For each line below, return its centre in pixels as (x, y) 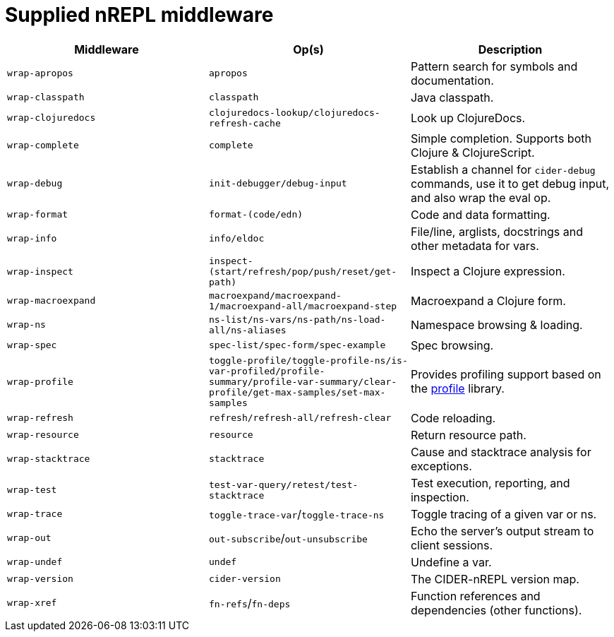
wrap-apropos (40, 73)
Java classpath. (452, 97)
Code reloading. (453, 418)
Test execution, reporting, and (490, 483)
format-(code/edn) (256, 215)
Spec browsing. (452, 345)
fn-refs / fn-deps (249, 603)
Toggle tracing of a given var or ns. (504, 514)
